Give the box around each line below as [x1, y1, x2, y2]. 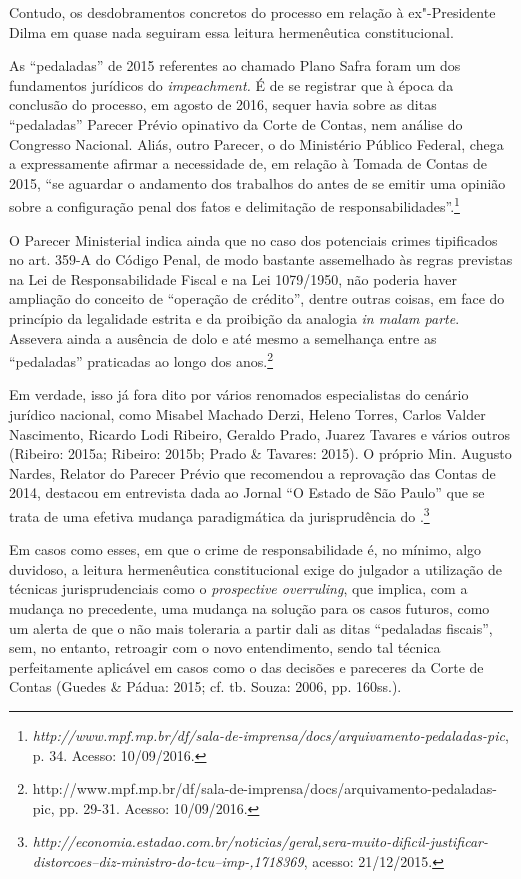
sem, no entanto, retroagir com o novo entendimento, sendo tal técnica [9, 637, 441, 658]
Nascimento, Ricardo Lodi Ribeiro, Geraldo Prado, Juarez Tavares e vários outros [9, 423, 511, 444]
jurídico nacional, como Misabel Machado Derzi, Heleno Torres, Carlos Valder [9, 404, 486, 424]
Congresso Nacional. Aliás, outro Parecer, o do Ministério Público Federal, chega [9, 133, 504, 154]
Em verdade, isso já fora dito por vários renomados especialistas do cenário [9, 384, 469, 405]
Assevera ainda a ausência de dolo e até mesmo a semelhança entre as [9, 327, 437, 348]
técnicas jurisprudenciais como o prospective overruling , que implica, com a [9, 578, 468, 599]
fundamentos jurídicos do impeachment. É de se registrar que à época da [9, 74, 454, 95]
